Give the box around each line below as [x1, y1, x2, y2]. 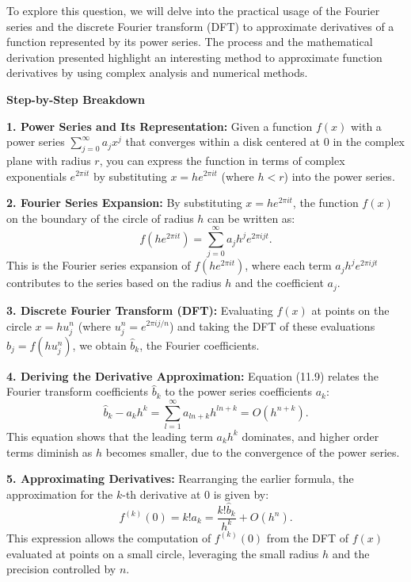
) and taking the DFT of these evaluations [169, 317, 375, 334]
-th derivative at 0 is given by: [122, 485, 269, 502]
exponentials [6, 167, 67, 184]
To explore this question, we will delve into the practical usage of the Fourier [6, 2, 380, 18]
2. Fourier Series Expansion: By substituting [6, 194, 242, 211]
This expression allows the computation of [6, 529, 211, 546]
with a [350, 117, 382, 134]
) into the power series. [284, 167, 395, 184]
